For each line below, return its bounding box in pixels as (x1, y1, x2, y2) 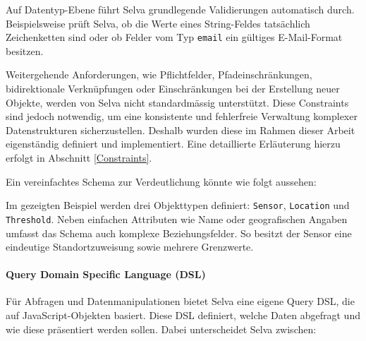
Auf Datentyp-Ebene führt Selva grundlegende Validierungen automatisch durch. (6, 2, 355, 16)
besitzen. (6, 43, 44, 58)
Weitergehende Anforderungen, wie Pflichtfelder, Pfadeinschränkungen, (6, 67, 312, 82)
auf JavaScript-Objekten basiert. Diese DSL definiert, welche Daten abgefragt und (6, 308, 360, 323)
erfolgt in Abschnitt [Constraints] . (6, 150, 152, 164)
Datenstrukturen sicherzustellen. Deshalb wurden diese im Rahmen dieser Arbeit (6, 122, 355, 137)
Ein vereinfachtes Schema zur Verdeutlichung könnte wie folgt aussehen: (6, 174, 317, 189)
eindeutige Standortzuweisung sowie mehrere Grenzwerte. (6, 239, 254, 254)
